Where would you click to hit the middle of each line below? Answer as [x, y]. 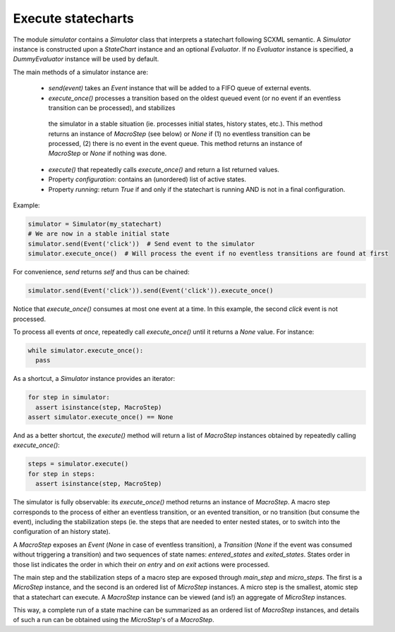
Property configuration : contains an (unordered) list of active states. [147, 179]
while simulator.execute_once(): [86, 350]
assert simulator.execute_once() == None [101, 417]
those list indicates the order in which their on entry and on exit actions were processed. [141, 564]
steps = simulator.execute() [78, 464]
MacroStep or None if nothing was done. [108, 153]
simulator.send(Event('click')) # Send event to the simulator [141, 244]
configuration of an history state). [62, 532]
